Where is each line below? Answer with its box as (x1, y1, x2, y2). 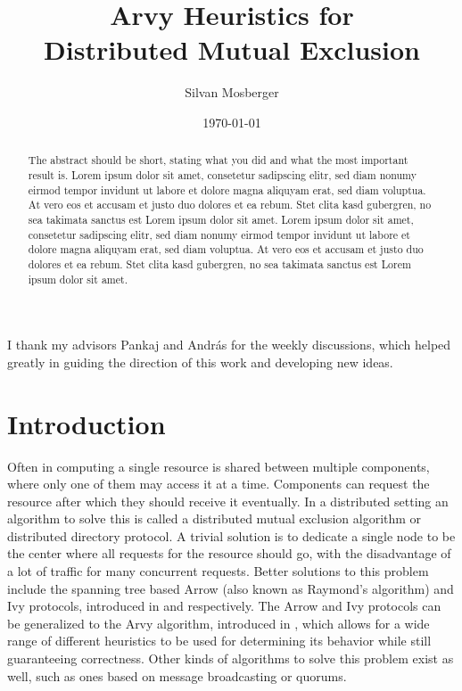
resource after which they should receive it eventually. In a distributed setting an (7, 491, 449, 510)
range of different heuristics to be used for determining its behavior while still (7, 631, 432, 650)
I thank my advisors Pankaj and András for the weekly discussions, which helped (7, 335, 451, 354)
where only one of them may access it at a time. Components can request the (7, 474, 430, 493)
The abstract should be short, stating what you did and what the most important (28, 152, 408, 168)
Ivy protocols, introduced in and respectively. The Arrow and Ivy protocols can (7, 596, 441, 615)
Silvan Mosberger (185, 83, 279, 102)
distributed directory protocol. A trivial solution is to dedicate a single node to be (7, 526, 456, 545)
